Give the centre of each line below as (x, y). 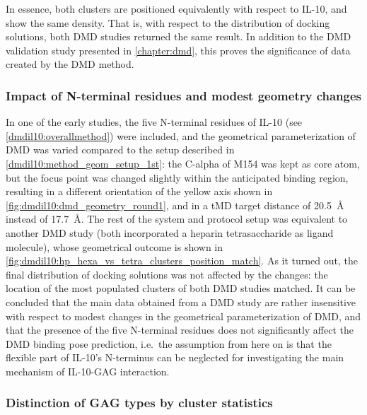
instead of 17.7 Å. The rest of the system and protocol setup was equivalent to (177, 219)
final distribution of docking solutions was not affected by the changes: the (167, 274)
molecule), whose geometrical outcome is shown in (115, 246)
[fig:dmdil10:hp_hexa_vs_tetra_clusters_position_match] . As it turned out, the (182, 261)
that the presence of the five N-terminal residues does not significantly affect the (180, 330)
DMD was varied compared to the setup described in (120, 150)
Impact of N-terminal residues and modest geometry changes (183, 95)
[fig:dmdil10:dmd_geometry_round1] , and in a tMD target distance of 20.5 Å (175, 205)
